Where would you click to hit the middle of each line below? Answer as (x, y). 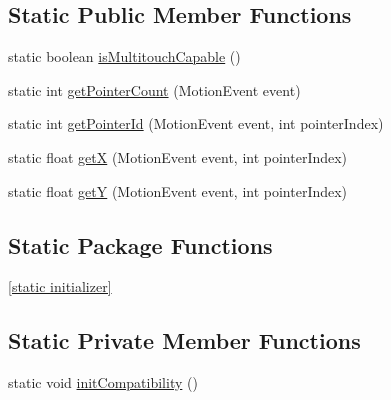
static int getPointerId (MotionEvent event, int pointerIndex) (196, 123)
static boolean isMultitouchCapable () (124, 56)
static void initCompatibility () (103, 382)
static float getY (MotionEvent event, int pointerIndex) (178, 190)
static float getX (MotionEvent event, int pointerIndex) (178, 156)
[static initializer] (60, 286)
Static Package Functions (140, 244)
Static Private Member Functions (184, 340)
